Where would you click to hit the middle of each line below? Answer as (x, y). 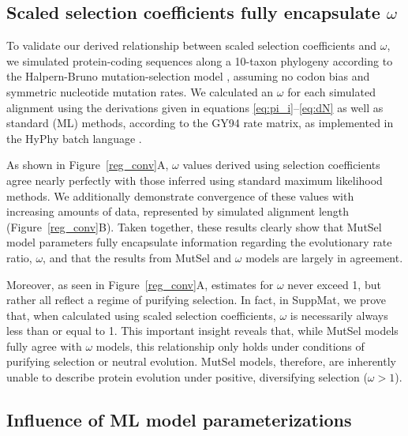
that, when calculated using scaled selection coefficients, (141, 315)
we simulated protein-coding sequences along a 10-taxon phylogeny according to (200, 60)
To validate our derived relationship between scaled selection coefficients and (191, 45)
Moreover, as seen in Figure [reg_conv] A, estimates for (140, 284)
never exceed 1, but (334, 284)
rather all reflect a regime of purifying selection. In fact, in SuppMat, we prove (196, 300)
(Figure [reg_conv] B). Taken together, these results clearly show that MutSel (194, 226)
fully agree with (44, 346)
